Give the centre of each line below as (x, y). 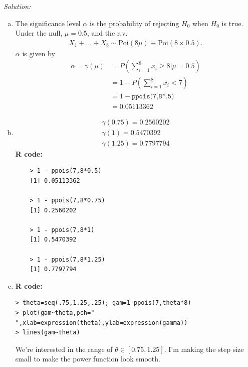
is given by (39, 53)
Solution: (17, 6)
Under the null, (39, 33)
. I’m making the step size (204, 349)
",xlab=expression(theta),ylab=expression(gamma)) (101, 323)
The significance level (48, 23)
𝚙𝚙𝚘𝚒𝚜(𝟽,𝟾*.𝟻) (153, 97)
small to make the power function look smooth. (88, 359)
